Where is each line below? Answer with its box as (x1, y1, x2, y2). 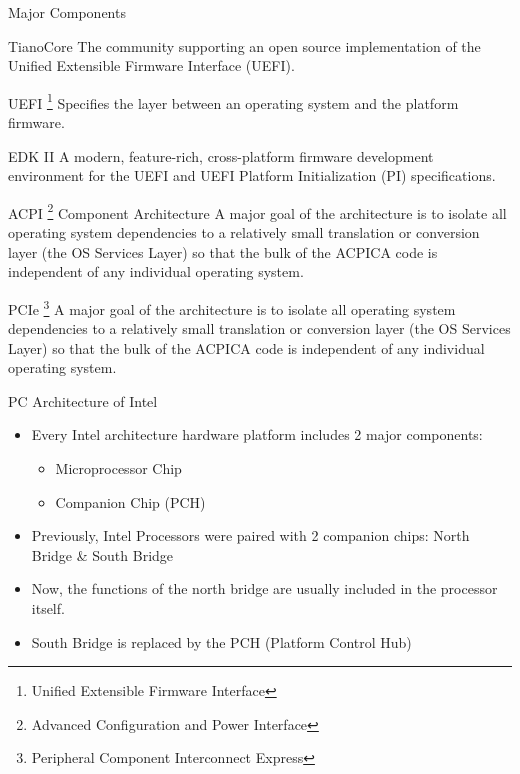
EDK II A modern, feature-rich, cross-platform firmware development (8, 145, 434, 166)
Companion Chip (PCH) (55, 491, 206, 512)
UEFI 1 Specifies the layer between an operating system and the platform (8, 89, 459, 113)
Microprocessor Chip (55, 458, 182, 479)
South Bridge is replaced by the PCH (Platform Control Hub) (31, 631, 412, 652)
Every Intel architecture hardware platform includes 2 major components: (31, 424, 483, 445)
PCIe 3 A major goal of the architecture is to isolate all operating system (8, 295, 456, 319)
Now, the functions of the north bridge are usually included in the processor (31, 578, 498, 599)
